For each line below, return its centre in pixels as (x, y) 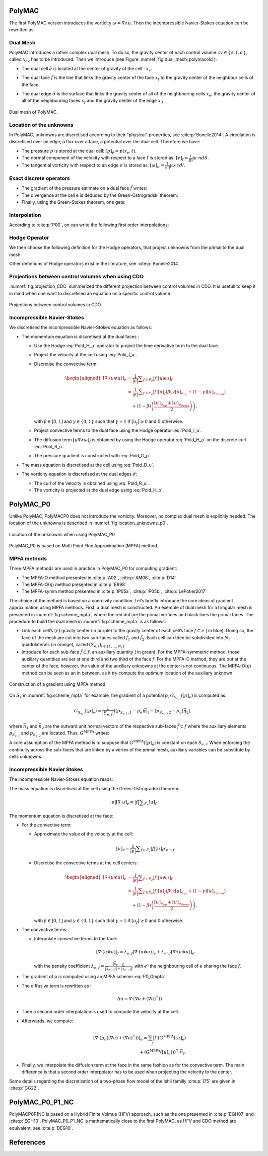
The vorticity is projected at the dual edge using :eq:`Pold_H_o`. (99, 490)
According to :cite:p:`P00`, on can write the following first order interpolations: (89, 225)
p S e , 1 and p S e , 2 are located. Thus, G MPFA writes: (59, 734)
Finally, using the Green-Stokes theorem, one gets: (74, 202)
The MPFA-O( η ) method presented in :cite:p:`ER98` (74, 584)
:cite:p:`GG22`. (24, 1088)
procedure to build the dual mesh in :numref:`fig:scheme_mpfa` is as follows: (88, 621)
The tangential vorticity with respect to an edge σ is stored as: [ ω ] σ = (93, 165)
